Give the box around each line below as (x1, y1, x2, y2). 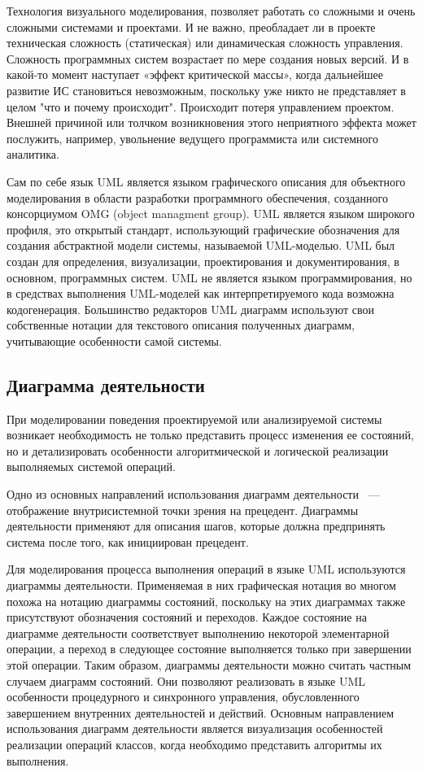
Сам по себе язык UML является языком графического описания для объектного (7, 172, 406, 190)
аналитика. (7, 146, 59, 163)
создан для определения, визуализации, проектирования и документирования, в (7, 252, 399, 269)
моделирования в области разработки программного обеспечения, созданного (7, 189, 388, 206)
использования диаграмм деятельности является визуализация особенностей (7, 720, 383, 737)
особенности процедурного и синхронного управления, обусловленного (7, 688, 360, 705)
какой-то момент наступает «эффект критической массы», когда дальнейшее (7, 66, 383, 83)
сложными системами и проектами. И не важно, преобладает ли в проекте (7, 18, 376, 35)
